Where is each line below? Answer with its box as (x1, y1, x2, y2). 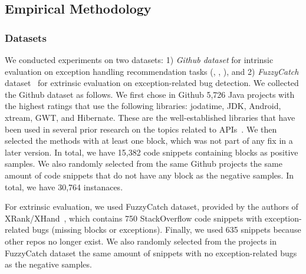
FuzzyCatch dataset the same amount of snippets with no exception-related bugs (5, 246, 297, 259)
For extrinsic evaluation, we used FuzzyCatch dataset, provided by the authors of (5, 200, 298, 213)
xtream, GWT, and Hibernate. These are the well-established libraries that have (5, 111, 295, 123)
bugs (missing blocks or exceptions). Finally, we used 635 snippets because (32, 223, 301, 236)
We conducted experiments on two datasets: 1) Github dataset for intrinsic (5, 54, 274, 65)
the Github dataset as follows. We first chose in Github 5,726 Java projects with (5, 88, 295, 100)
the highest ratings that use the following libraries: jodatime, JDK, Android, (5, 100, 281, 112)
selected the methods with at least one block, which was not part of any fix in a (5, 134, 293, 147)
